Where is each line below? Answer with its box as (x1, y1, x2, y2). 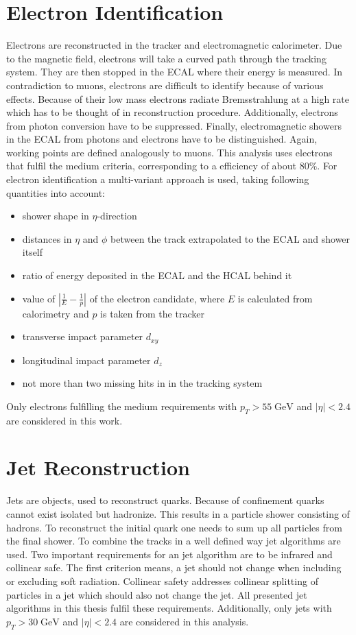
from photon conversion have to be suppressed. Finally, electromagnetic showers (6, 118, 342, 132)
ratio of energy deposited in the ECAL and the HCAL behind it (22, 268, 292, 283)
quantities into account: (6, 185, 105, 200)
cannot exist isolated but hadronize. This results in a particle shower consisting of (6, 506, 350, 520)
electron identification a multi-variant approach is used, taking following (6, 172, 309, 187)
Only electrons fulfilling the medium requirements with (6, 398, 237, 413)
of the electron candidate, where (89, 291, 225, 305)
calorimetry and (22, 306, 89, 320)
